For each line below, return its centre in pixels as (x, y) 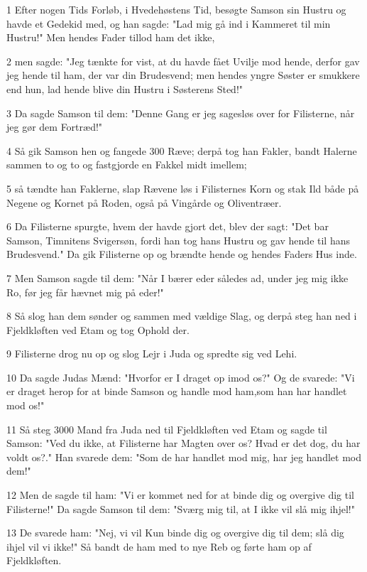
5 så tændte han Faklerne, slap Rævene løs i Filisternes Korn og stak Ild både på (183, 188)
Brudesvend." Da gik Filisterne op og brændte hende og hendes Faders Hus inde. (182, 254)
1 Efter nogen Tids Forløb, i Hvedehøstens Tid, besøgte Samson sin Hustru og (176, 9)
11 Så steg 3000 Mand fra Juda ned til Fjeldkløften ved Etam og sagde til (167, 429)
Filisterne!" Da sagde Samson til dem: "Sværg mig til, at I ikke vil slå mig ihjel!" (181, 508)
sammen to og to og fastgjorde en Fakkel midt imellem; (127, 164)
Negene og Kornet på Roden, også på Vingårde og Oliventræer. (144, 202)
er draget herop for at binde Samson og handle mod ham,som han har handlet (177, 391)
